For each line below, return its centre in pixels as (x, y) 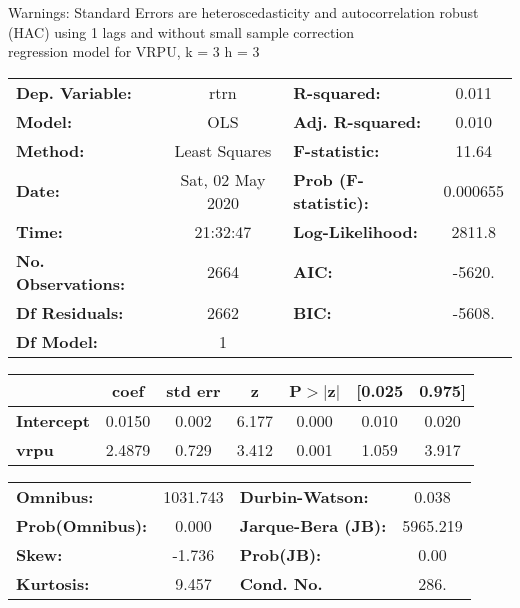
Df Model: (57, 341)
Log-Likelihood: (355, 231)
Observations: (71, 283)
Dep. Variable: (74, 92)
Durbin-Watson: (304, 496)
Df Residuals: (70, 312)
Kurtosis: (53, 583)
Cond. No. (281, 583)
